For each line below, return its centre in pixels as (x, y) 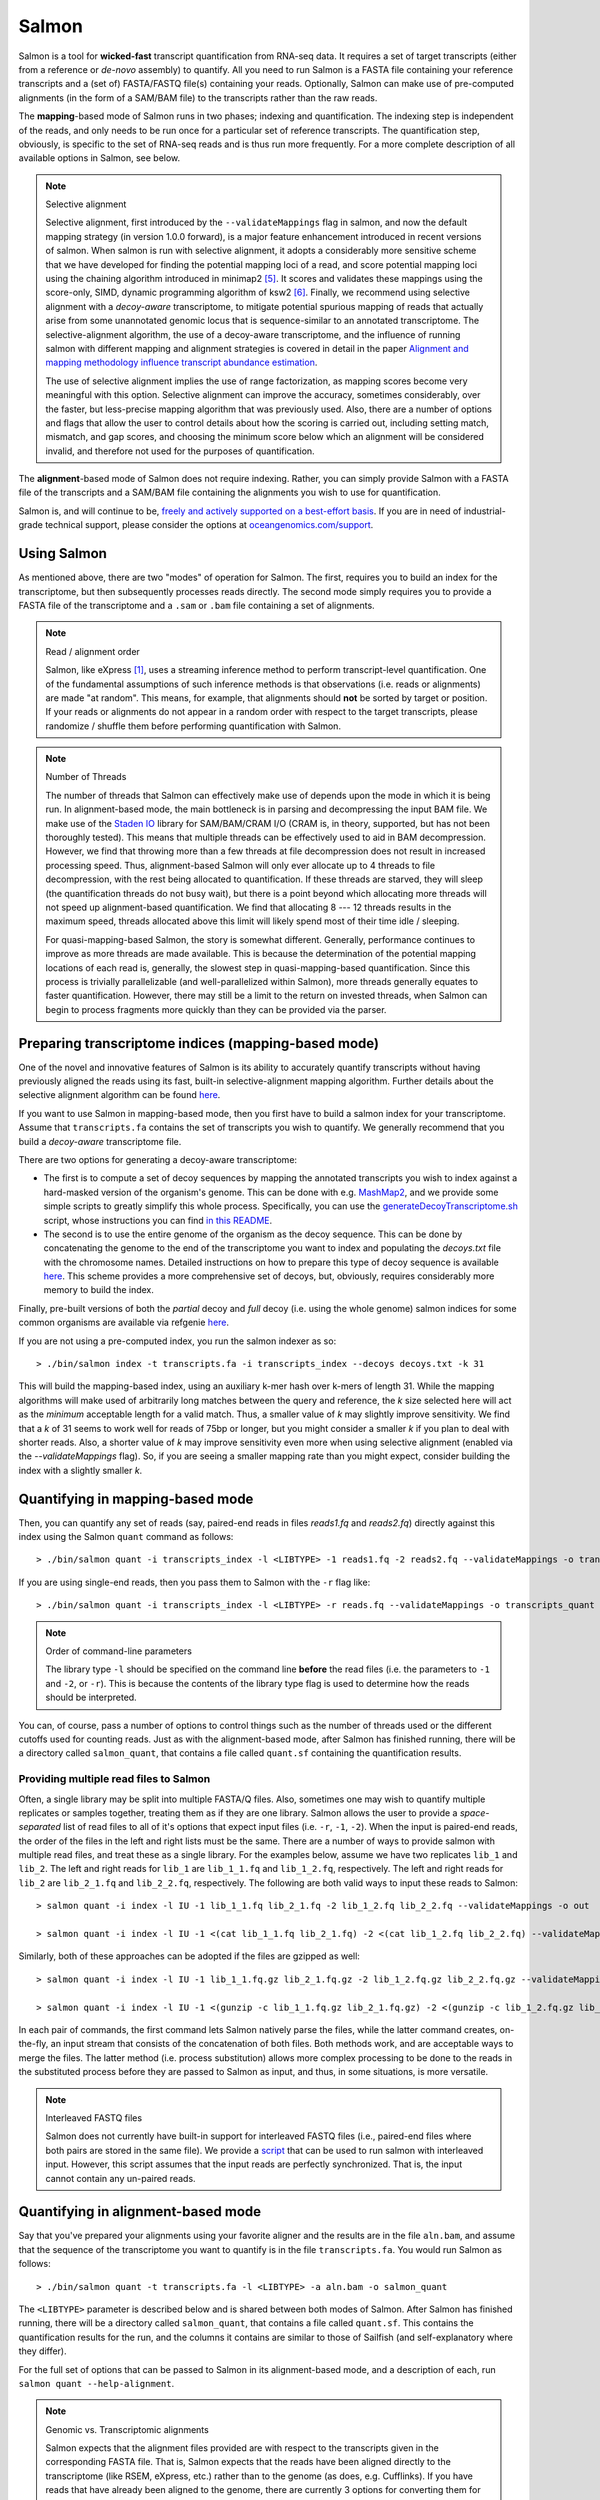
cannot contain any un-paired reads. (120, 2178)
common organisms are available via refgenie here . (124, 1322)
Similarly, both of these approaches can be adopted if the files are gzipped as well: (189, 1956)
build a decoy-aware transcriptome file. (100, 1141)
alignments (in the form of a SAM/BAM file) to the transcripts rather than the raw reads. (198, 97)
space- (474, 1812)
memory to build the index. (99, 1290)
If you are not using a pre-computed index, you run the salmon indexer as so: (177, 1341)
